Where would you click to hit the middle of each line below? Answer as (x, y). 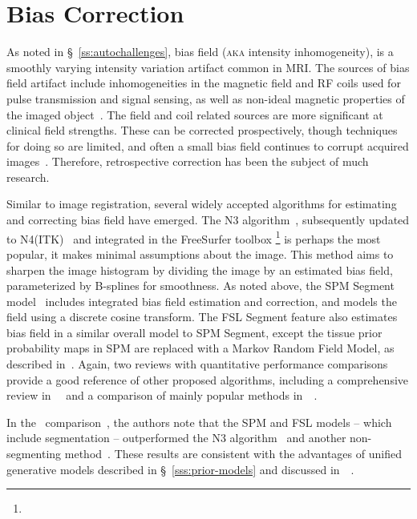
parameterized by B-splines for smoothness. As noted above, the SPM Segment (200, 286)
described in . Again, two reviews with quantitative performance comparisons (197, 364)
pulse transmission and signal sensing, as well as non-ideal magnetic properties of (206, 98)
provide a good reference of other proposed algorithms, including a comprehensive (208, 379)
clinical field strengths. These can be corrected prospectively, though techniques (202, 130)
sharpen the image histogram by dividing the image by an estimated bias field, (200, 270)
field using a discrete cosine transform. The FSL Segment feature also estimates (202, 317)
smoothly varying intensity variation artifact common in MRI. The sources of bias (208, 67)
